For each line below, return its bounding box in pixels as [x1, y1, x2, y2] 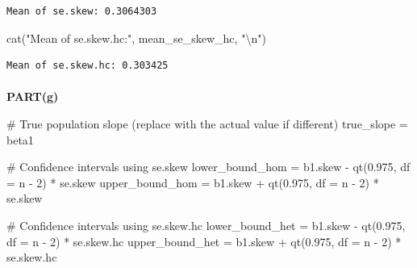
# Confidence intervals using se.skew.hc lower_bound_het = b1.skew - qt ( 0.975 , [6, 216, 406, 233]
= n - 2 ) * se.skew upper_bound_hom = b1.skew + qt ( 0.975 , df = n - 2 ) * [6, 174, 379, 191]
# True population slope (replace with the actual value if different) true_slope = [6, 115, 408, 132]
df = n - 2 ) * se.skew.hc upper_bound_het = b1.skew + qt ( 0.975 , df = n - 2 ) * [6, 232, 402, 249]
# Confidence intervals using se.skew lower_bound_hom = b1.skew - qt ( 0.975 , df [6, 158, 411, 175]
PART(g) [6, 88, 59, 105]
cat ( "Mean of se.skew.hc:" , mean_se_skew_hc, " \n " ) [6, 29, 266, 46]
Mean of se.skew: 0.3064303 [6, 6, 157, 17]
